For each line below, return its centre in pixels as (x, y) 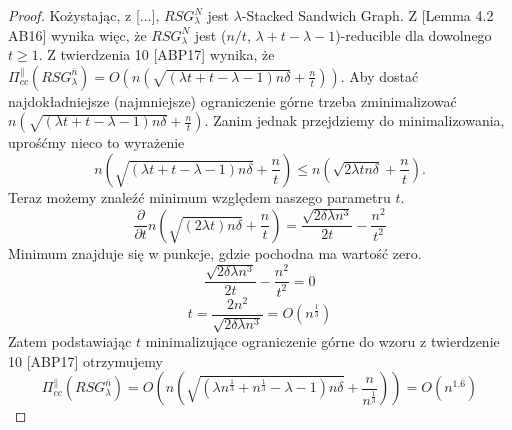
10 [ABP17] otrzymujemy (85, 360)
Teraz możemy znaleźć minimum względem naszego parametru (199, 196)
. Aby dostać (379, 75)
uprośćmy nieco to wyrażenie (96, 142)
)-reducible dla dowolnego (413, 34)
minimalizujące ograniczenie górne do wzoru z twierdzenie (322, 341)
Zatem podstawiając (70, 341)
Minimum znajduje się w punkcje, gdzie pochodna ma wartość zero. (215, 252)
